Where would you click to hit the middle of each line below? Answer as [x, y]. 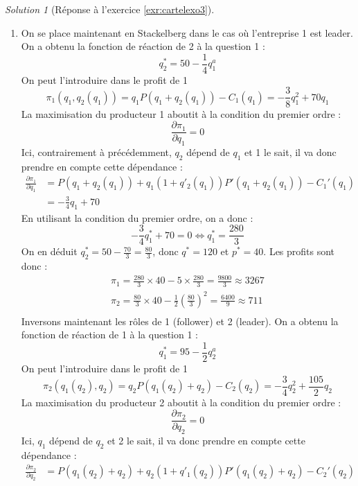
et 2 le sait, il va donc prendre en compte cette [206, 441]
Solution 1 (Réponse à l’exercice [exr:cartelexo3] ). [110, 9]
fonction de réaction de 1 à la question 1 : [110, 335]
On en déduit [49, 251]
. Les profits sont [299, 251]
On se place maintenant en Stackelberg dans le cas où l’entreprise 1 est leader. [187, 32]
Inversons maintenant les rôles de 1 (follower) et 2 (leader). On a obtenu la [180, 321]
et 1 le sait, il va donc [290, 151]
